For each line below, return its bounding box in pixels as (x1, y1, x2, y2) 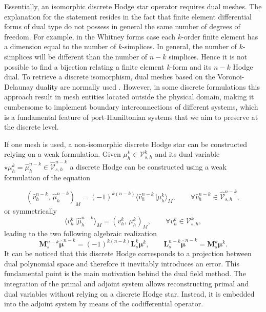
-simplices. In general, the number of (122, 41, 237, 52)
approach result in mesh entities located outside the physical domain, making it (4, 91, 254, 102)
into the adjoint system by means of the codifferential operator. (4, 298, 203, 309)
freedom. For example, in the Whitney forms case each (4, 31, 176, 41)
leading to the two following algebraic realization (4, 227, 157, 238)
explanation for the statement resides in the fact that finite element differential (4, 11, 252, 22)
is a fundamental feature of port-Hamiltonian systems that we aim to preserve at (4, 111, 258, 122)
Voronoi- (217, 71, 244, 82)
